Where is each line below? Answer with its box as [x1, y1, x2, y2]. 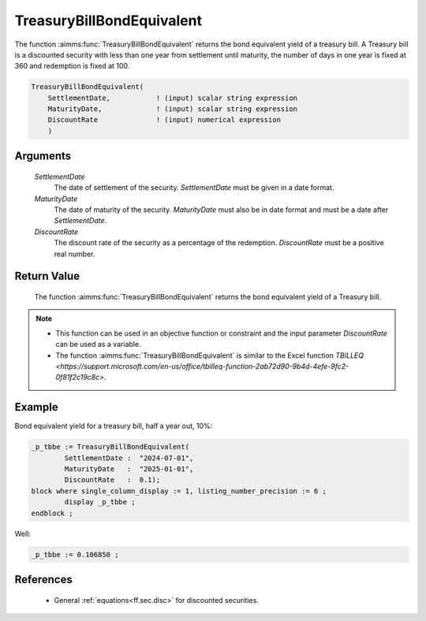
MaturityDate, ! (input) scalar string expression [47, 105, 298, 113]
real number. [54, 249, 95, 258]
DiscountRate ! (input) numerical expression [47, 115, 282, 125]
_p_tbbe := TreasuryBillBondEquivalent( [31, 442, 189, 452]
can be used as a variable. [55, 340, 141, 349]
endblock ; [31, 508, 73, 518]
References [14, 572, 73, 586]
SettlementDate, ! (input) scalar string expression [47, 93, 298, 102]
